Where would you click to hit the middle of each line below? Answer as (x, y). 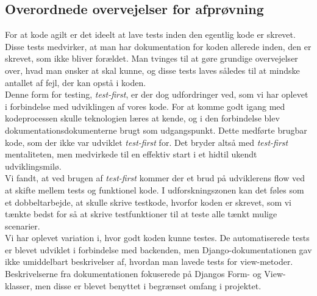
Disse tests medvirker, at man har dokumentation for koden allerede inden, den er (158, 46)
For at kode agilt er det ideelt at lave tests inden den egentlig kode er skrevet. (150, 34)
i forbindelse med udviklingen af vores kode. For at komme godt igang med (145, 106)
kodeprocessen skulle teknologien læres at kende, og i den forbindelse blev (142, 118)
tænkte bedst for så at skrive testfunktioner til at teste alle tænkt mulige (141, 214)
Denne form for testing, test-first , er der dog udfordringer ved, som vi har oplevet (157, 94)
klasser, (19, 285)
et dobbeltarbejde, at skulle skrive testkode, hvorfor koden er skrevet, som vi (148, 202)
